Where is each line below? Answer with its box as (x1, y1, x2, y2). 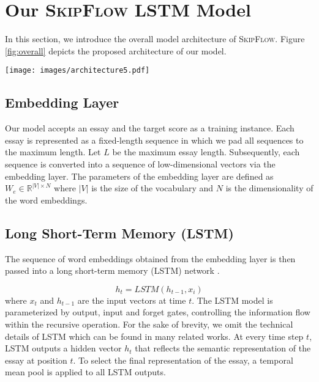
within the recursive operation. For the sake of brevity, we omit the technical (5, 317, 293, 330)
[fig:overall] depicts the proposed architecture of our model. (5, 44, 227, 57)
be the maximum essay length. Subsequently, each (112, 145, 300, 158)
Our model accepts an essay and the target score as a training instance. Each (5, 122, 295, 134)
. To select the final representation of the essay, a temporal (73, 353, 293, 366)
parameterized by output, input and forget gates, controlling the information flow (5, 306, 310, 318)
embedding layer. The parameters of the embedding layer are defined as (5, 169, 274, 182)
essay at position (5, 353, 67, 366)
